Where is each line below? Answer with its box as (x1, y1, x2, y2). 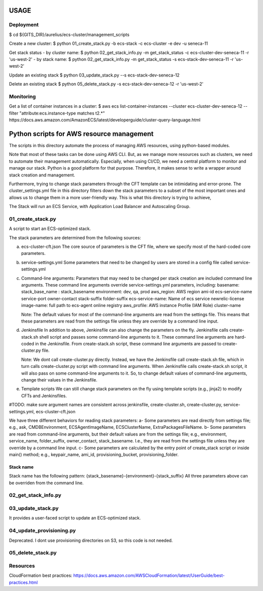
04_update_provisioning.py (9, 527, 76, 534)
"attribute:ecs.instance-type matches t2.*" (19, 110, 105, 116)
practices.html (9, 579, 38, 585)
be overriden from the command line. (9, 480, 84, 486)
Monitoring (9, 93, 36, 100)
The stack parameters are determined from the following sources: (9, 234, 141, 241)
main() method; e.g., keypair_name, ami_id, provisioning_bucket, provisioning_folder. (9, 451, 179, 458)
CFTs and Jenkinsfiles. (21, 393, 67, 399)
